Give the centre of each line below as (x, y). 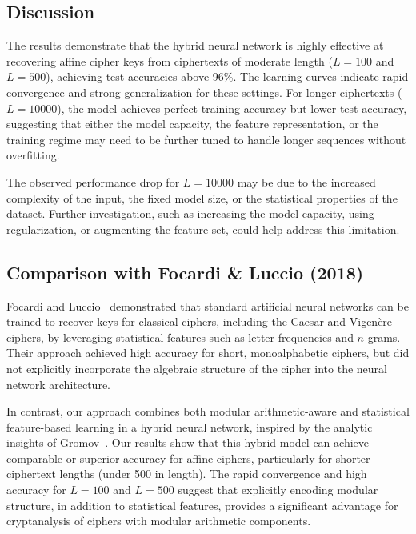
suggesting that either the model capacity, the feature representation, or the (192, 124)
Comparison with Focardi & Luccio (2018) (185, 272)
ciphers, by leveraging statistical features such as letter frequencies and (180, 337)
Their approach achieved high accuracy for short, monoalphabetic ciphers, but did (208, 353)
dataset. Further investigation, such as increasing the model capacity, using (190, 213)
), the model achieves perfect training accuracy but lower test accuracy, (232, 108)
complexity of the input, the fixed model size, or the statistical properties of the (202, 197)
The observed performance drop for (93, 181)
